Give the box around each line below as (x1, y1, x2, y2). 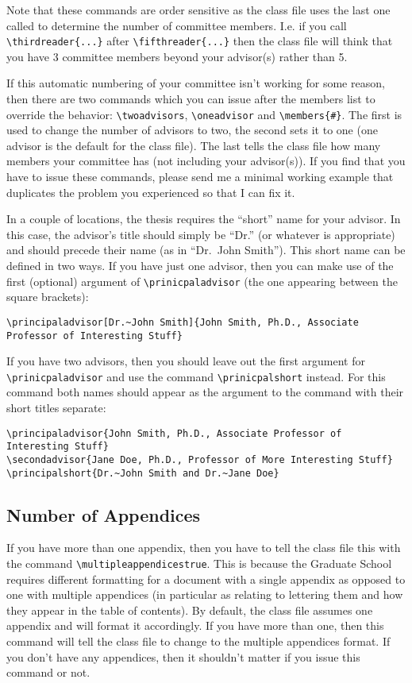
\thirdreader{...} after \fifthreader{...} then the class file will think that (6, 33, 393, 49)
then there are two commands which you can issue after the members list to (6, 91, 375, 107)
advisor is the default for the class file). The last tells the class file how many (6, 137, 381, 153)
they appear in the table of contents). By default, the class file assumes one (6, 601, 373, 618)
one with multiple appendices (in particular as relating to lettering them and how (6, 586, 403, 603)
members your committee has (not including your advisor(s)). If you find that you (6, 152, 406, 169)
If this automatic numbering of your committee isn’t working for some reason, (6, 75, 385, 91)
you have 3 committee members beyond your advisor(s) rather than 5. (6, 48, 348, 64)
